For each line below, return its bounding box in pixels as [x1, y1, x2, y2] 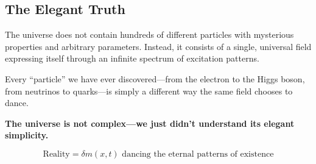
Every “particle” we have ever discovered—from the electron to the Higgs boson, [5, 72, 305, 85]
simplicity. [5, 129, 49, 141]
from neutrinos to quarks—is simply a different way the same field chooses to [5, 84, 293, 97]
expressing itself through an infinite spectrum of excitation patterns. [5, 52, 259, 65]
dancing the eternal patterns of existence [122, 149, 274, 159]
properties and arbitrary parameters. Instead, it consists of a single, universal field [5, 40, 312, 52]
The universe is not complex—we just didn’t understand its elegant [5, 116, 295, 129]
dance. [5, 96, 29, 109]
